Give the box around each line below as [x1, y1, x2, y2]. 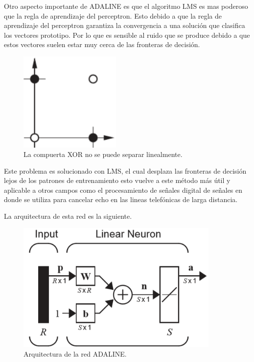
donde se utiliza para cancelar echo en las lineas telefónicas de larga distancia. [4, 194, 238, 205]
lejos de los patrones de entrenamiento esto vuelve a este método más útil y [4, 175, 231, 185]
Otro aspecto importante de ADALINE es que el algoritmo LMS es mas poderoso [4, 1, 248, 11]
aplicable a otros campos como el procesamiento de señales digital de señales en [4, 184, 243, 195]
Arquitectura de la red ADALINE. [23, 349, 127, 359]
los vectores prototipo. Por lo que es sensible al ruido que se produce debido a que [4, 29, 250, 40]
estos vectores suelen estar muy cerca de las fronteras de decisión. [4, 39, 200, 50]
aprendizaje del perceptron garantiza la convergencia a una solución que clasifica [4, 20, 245, 30]
